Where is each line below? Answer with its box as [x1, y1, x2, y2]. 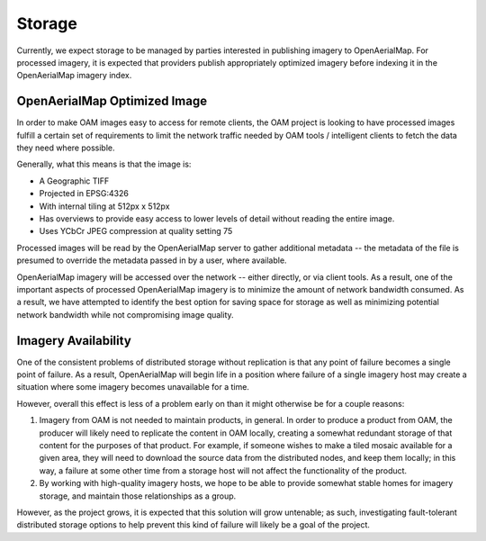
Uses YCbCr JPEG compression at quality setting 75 [39, 226, 233, 237]
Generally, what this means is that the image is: [16, 158, 192, 170]
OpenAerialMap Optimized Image [16, 94, 207, 109]
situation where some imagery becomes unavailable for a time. [16, 382, 249, 392]
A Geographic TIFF [39, 176, 110, 186]
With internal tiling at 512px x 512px [39, 201, 170, 212]
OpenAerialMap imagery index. [16, 70, 132, 81]
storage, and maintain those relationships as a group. [39, 491, 237, 501]
